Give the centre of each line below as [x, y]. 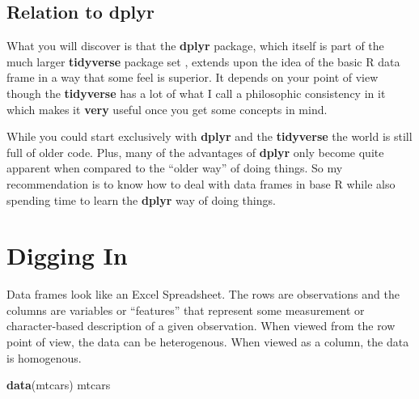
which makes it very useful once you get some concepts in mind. [167, 109]
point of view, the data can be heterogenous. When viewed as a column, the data [208, 342]
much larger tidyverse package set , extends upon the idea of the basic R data [203, 61]
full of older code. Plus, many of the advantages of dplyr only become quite [195, 152]
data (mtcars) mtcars [59, 385]
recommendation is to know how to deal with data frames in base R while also [201, 183]
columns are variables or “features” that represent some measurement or [186, 310]
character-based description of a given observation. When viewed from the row [201, 326]
